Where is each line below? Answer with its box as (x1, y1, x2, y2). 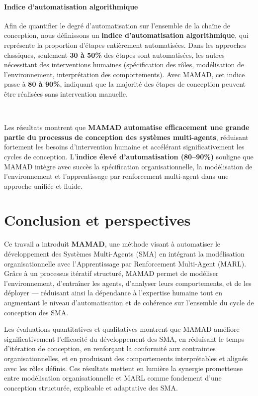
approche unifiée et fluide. (4, 180, 83, 191)
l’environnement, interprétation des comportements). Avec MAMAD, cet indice (4, 69, 245, 79)
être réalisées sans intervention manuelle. (4, 88, 128, 99)
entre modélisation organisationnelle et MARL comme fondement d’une (4, 373, 222, 383)
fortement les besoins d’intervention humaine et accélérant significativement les (4, 141, 245, 152)
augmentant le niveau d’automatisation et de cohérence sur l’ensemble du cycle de (4, 297, 254, 307)
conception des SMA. (4, 307, 69, 317)
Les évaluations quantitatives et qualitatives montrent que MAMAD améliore (4, 324, 240, 334)
